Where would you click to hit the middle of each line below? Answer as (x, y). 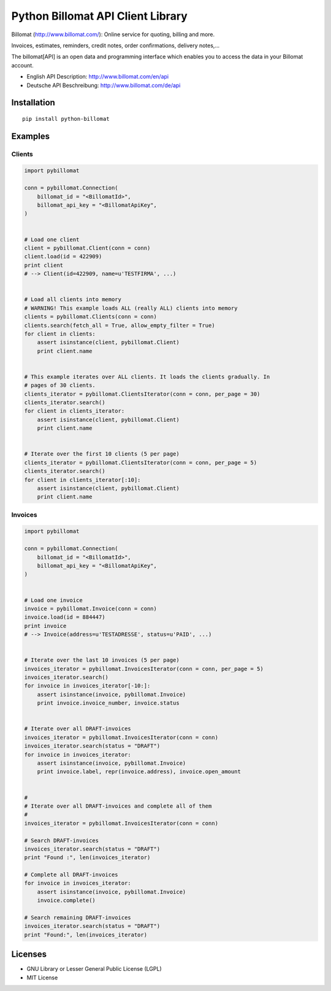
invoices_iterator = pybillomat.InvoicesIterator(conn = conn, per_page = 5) (144, 669)
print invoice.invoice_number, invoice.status (108, 703)
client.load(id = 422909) (63, 257)
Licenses (29, 955)
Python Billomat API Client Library (100, 16)
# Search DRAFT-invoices (62, 840)
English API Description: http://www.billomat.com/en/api (97, 77)
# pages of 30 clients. (60, 385)
